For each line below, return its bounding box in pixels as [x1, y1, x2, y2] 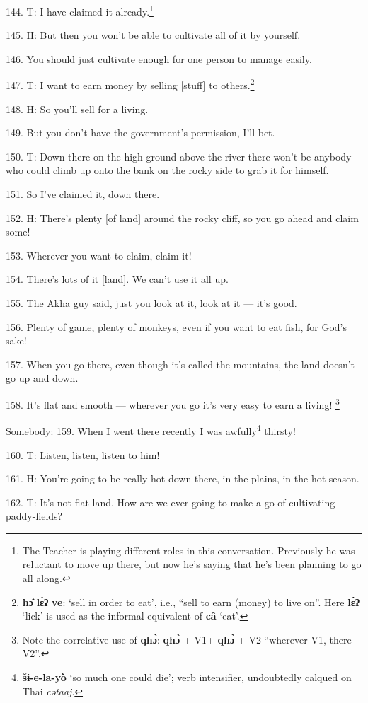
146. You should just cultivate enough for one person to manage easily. [6, 51, 312, 66]
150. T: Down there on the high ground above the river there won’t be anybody [6, 149, 352, 163]
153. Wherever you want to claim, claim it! [6, 248, 192, 262]
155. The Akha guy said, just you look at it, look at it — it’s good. [6, 296, 297, 310]
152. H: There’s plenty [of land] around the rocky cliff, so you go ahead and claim [6, 210, 359, 225]
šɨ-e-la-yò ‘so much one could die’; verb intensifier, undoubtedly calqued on [22, 670, 352, 685]
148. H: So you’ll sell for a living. [6, 101, 149, 116]
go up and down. [6, 371, 79, 385]
